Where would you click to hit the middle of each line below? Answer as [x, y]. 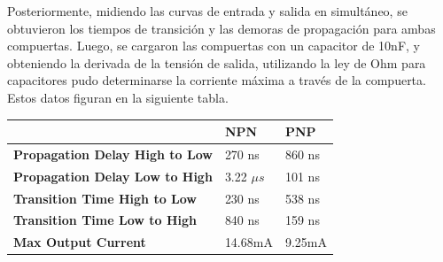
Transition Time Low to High [105, 220]
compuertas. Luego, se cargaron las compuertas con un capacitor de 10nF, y [214, 46]
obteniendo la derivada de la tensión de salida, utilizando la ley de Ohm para [217, 62]
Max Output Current [80, 242]
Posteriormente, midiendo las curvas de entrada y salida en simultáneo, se [207, 11]
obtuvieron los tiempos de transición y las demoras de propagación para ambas [221, 28]
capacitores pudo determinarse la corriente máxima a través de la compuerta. [217, 80]
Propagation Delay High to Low [113, 154]
